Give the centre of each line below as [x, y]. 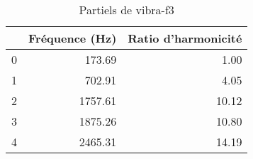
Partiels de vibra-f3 [126, 10]
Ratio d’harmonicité [185, 38]
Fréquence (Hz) [73, 38]
